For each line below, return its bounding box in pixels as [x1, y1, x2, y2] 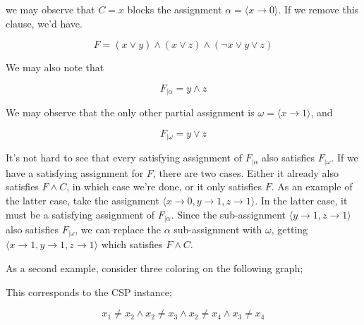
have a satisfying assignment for [6, 165, 144, 180]
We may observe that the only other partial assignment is [6, 105, 255, 120]
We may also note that [6, 60, 104, 75]
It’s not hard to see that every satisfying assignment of [6, 150, 242, 165]
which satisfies [101, 237, 163, 252]
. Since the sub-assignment [171, 207, 286, 221]
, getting [271, 221, 308, 236]
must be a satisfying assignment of [6, 207, 155, 221]
